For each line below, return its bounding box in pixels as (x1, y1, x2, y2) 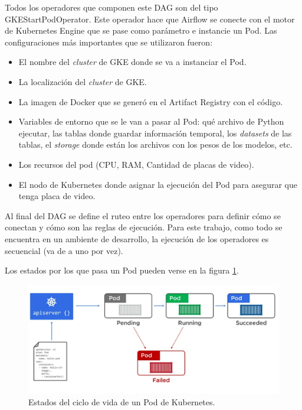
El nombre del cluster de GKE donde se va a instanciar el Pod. (18, 56, 247, 68)
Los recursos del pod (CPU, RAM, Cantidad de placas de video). (18, 158, 254, 170)
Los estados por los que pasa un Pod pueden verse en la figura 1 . (5, 264, 239, 276)
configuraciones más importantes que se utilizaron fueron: (5, 35, 213, 48)
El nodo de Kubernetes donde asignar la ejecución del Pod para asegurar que (18, 178, 297, 190)
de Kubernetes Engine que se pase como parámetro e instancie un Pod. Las (5, 24, 277, 37)
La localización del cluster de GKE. (18, 75, 147, 87)
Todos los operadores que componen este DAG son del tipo (5, 1, 218, 13)
